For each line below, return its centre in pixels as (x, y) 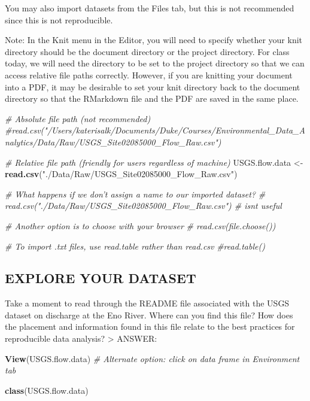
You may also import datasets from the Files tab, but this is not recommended (150, 8)
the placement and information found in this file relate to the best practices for (150, 326)
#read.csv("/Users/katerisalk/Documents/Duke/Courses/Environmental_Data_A (155, 130)
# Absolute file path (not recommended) (78, 118)
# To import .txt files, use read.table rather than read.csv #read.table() (135, 246)
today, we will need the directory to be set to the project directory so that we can (155, 63)
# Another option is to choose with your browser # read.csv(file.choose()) (140, 225)
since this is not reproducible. (59, 19)
